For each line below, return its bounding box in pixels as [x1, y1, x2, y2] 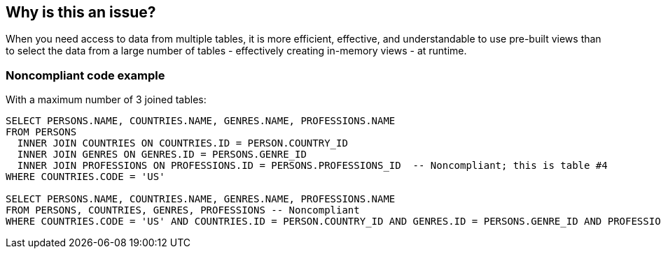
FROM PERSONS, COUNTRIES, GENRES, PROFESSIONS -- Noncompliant [6, 204, 360, 216]
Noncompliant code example [6, 68, 165, 82]
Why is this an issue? [6, 3, 156, 21]
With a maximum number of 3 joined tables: [6, 94, 207, 106]
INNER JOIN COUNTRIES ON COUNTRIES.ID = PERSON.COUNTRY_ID [17, 137, 348, 149]
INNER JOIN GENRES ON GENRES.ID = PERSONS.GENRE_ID [17, 149, 307, 160]
